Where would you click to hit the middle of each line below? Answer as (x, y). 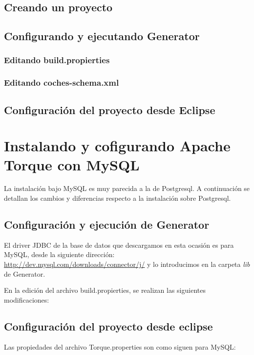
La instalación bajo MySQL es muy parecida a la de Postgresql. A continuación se (127, 188)
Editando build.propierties (57, 60)
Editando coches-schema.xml (62, 83)
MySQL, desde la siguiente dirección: (59, 254)
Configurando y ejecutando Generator (102, 36)
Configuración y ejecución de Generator (107, 224)
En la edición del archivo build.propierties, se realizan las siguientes (105, 290)
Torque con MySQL (72, 165)
